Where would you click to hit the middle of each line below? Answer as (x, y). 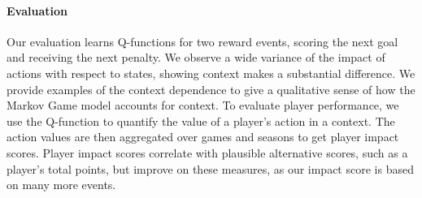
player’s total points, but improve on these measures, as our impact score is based (210, 168)
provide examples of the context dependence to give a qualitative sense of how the (211, 89)
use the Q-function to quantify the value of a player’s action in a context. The (201, 121)
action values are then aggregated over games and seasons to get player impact (203, 137)
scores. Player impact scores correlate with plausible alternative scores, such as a (207, 152)
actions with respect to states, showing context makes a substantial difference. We (211, 73)
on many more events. (61, 185)
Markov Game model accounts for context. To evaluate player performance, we (203, 105)
